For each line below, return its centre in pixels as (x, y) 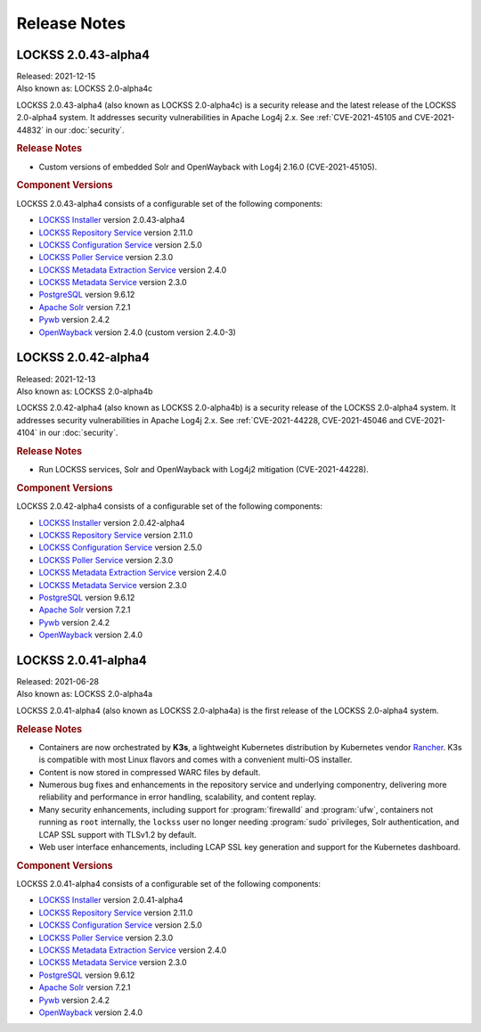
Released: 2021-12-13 (56, 379)
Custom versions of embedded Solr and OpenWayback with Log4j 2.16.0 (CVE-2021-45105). (208, 167)
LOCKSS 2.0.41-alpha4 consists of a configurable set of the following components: (168, 884)
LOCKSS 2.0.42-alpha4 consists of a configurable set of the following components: (169, 506)
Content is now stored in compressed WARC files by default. (150, 772)
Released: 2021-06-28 (58, 681)
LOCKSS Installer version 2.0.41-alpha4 (111, 900)
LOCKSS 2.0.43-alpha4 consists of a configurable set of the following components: (170, 203)
